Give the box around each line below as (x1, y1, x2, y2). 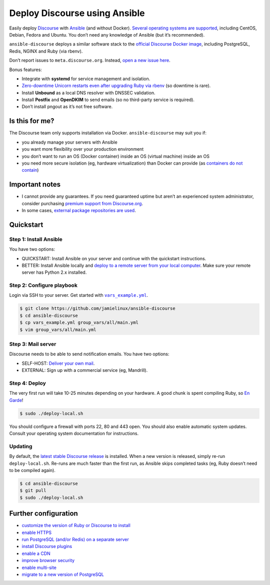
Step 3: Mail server (9, 340, 56, 347)
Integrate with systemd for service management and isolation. (21, 76, 150, 82)
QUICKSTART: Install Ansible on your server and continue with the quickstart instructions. (21, 255, 206, 261)
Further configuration (9, 509, 78, 518)
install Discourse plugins (21, 543, 72, 549)
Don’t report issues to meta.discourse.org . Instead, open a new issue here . (9, 58, 170, 64)
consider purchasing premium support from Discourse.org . (21, 200, 143, 206)
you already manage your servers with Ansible (21, 139, 117, 145)
